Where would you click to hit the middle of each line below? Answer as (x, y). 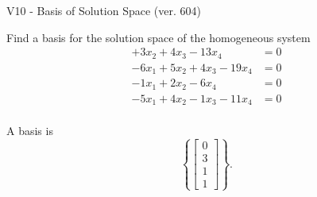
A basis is (30, 131)
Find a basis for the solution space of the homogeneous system (158, 37)
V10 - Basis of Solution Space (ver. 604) (104, 10)
